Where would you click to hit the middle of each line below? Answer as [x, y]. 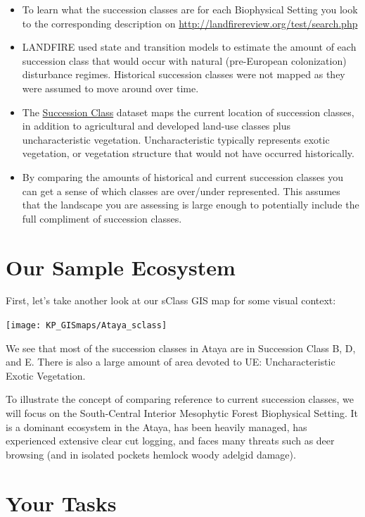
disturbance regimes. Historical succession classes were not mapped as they [184, 74]
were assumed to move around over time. [110, 88]
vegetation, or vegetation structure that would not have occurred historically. [188, 153]
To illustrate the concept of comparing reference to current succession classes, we [180, 399]
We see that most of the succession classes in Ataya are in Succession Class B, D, [181, 348]
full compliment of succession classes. [102, 218]
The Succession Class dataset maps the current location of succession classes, [188, 112]
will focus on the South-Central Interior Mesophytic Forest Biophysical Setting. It [182, 413]
